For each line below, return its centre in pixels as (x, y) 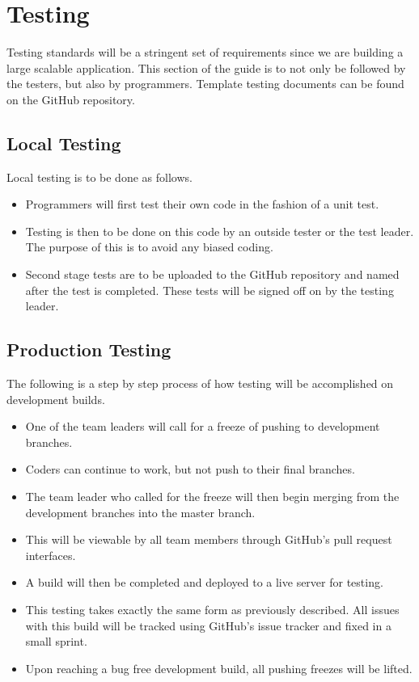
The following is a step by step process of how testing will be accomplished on (200, 383)
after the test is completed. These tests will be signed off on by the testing (209, 290)
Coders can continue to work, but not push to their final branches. (190, 469)
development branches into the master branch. (140, 512)
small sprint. (56, 641)
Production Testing (89, 349)
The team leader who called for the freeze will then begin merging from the (212, 497)
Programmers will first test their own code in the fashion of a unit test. (202, 204)
